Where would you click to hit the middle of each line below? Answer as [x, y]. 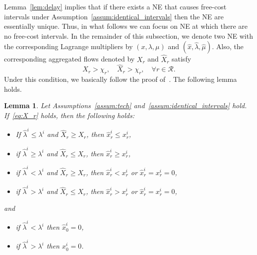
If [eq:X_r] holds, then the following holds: [69, 115]
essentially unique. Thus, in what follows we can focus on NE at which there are [126, 26]
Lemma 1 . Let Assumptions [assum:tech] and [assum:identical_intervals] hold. [126, 105]
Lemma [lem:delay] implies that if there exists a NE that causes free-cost [115, 6]
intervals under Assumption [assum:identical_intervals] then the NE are [114, 16]
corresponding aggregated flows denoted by [69, 59]
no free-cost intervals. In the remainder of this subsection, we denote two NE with [128, 35]
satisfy [182, 59]
